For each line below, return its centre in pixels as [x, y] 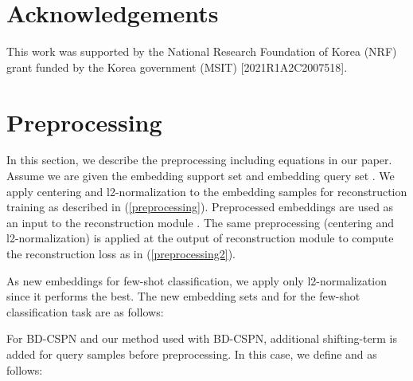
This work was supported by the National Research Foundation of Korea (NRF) [202, 51]
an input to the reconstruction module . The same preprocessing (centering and [201, 222]
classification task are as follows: [85, 311]
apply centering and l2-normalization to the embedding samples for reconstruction [207, 191]
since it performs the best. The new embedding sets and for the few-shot [183, 296]
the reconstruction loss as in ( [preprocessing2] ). [121, 253]
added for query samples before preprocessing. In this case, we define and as [192, 354]
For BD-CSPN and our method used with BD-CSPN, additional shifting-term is [202, 338]
